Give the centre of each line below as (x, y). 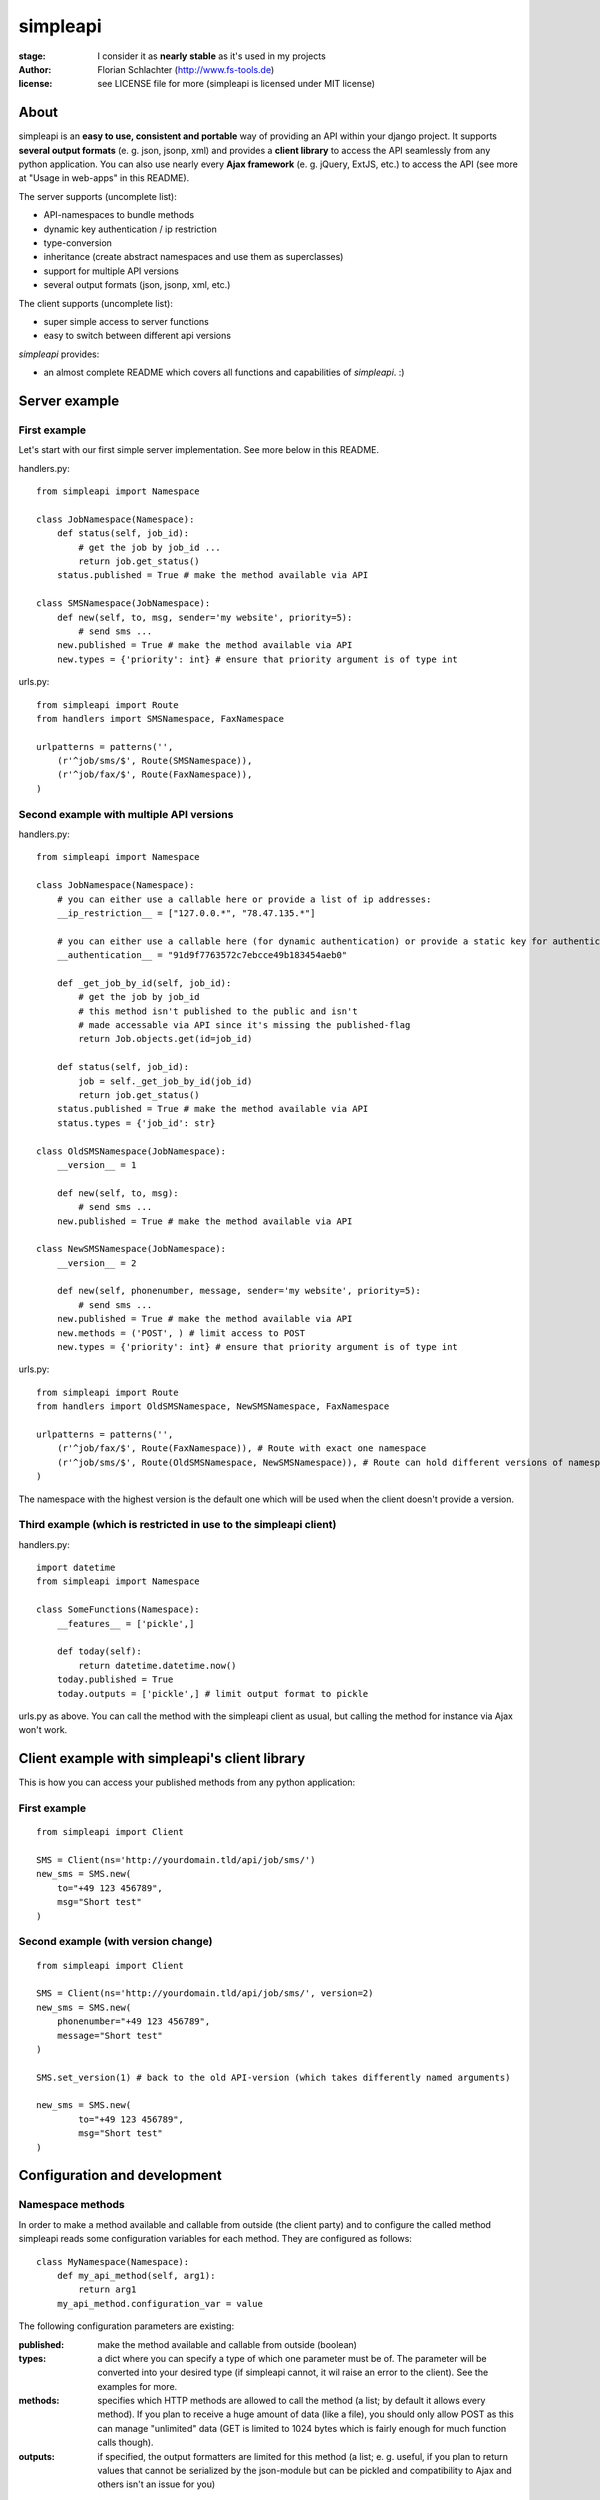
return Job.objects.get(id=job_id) (165, 1039)
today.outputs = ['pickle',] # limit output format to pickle (212, 1693)
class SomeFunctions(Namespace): (118, 1609)
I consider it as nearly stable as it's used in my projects (212, 56)
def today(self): (99, 1651)
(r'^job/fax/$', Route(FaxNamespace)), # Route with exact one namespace (241, 1448)
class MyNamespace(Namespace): (113, 2261)
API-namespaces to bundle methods (119, 215)
